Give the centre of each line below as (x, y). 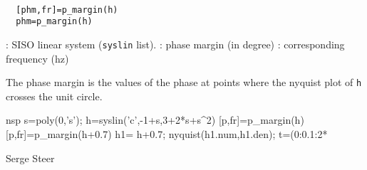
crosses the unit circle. (54, 96)
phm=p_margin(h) (54, 22)
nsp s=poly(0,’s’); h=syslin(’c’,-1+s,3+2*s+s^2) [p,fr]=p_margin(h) (155, 120)
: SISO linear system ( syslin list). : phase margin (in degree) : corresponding (175, 44)
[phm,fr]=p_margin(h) (67, 10)
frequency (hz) (37, 58)
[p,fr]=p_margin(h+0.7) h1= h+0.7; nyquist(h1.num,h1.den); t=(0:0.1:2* (167, 134)
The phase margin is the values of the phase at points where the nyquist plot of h (184, 82)
